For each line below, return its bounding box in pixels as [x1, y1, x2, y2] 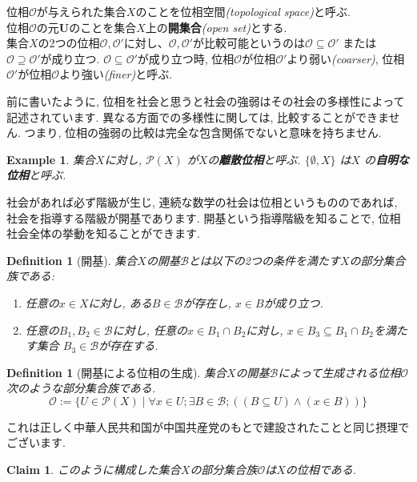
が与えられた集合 [36, 3, 126, 19]
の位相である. [285, 461, 356, 478]
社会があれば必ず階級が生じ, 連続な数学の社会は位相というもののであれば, [6, 193, 398, 210]
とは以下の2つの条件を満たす [188, 251, 340, 268]
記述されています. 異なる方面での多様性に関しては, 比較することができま [6, 108, 389, 125]
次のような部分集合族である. [6, 380, 156, 396]
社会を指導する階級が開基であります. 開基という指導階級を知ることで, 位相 [6, 209, 401, 226]
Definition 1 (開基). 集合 [6, 251, 138, 268]
